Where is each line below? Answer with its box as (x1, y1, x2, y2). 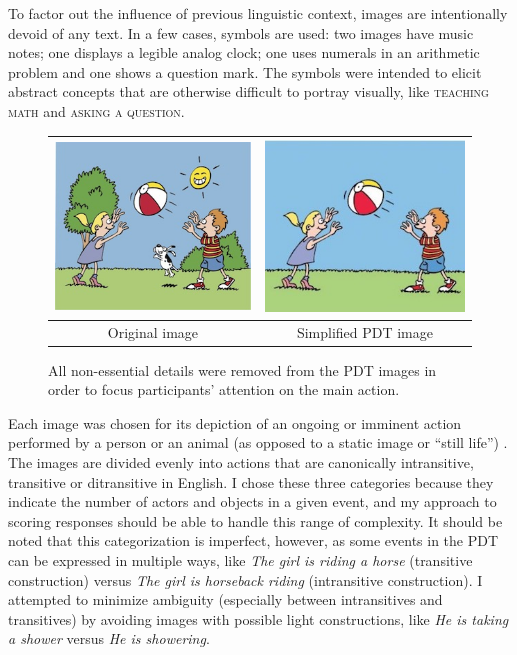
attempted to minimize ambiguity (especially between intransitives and (8, 589, 443, 610)
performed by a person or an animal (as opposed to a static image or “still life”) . (8, 432, 508, 453)
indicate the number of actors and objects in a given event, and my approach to (8, 491, 497, 512)
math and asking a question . (8, 100, 185, 121)
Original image (107, 321, 199, 342)
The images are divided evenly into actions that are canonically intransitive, (8, 451, 474, 472)
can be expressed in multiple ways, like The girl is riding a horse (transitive (8, 549, 473, 570)
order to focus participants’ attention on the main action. (48, 379, 400, 400)
